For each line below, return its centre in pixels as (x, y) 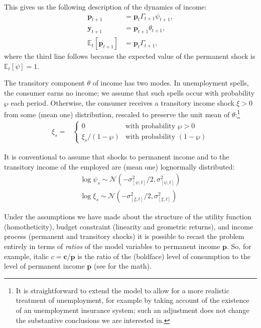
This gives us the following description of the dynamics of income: (105, 7)
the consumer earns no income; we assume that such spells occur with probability (129, 93)
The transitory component (44, 83)
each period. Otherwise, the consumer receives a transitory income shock (122, 102)
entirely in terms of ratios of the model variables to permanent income (112, 246)
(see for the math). (122, 266)
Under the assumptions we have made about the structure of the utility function (128, 217)
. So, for (239, 246)
